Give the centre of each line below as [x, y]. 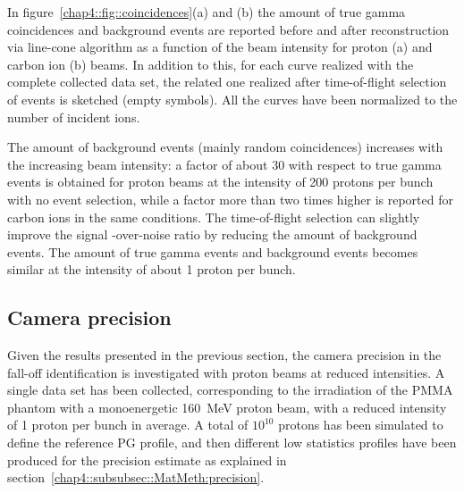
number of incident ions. [74, 117]
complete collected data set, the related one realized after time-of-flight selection [227, 82]
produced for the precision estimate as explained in [147, 460]
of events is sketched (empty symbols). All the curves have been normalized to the [232, 99]
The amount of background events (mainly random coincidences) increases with [225, 147]
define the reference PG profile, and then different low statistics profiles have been [232, 443]
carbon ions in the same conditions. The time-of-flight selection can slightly [214, 217]
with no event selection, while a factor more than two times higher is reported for [230, 199]
